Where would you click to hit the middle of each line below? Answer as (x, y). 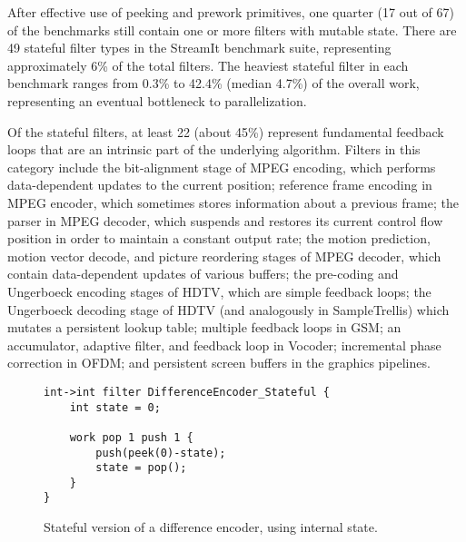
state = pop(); (141, 468)
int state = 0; (115, 407)
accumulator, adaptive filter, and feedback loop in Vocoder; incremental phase (224, 345)
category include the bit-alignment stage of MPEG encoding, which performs (222, 167)
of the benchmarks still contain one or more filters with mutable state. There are (232, 30)
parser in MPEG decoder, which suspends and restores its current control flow (225, 220)
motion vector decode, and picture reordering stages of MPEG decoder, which (224, 256)
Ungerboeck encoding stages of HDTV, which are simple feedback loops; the (219, 291)
